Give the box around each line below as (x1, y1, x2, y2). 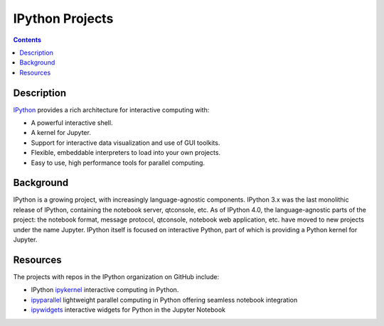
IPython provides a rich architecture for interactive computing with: (13, 105, 210, 114)
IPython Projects (13, 11, 114, 26)
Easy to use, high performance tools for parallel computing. (31, 158, 206, 167)
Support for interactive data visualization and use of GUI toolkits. (31, 138, 220, 147)
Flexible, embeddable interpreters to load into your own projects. (31, 148, 220, 157)
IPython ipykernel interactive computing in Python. (31, 286, 179, 294)
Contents (13, 36, 42, 44)
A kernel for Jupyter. (31, 129, 92, 137)
